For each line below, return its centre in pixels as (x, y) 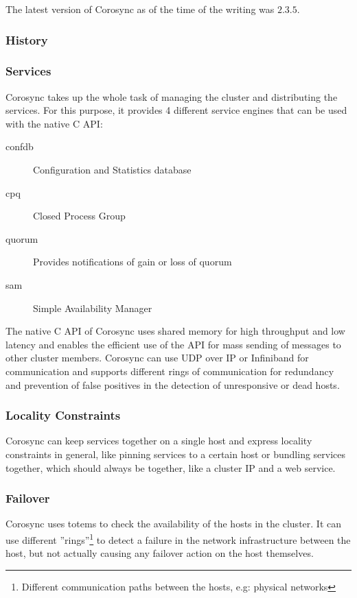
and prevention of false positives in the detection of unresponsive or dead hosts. (173, 384)
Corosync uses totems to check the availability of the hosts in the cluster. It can (174, 524)
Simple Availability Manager (93, 308)
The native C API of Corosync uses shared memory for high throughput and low (175, 331)
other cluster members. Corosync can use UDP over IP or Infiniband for (157, 358)
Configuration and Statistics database (112, 170)
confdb (20, 146)
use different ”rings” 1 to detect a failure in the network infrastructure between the (178, 538)
